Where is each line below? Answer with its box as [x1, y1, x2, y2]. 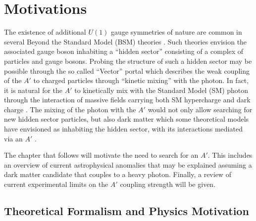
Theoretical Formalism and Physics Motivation [4, 203, 249, 219]
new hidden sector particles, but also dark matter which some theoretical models [4, 114, 249, 124]
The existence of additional [4, 27, 86, 37]
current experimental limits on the [4, 179, 108, 189]
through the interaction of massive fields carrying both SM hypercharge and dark [4, 94, 251, 105]
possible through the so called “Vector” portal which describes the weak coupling [4, 65, 250, 76]
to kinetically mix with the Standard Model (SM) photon [74, 85, 249, 95]
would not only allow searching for [148, 104, 253, 114]
